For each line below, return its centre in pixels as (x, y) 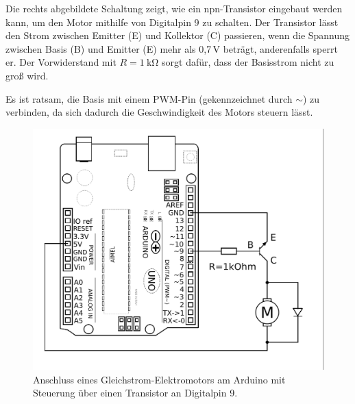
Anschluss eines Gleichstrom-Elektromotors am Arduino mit (159, 379)
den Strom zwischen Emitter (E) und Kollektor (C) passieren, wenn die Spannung (178, 35)
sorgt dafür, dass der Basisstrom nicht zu (248, 62)
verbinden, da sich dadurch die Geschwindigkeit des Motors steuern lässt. (159, 112)
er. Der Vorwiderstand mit (61, 62)
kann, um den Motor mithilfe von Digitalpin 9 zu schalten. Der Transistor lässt (172, 22)
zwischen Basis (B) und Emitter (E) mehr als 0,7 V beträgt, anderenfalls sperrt (172, 48)
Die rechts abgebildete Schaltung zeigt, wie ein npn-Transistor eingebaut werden (174, 8)
